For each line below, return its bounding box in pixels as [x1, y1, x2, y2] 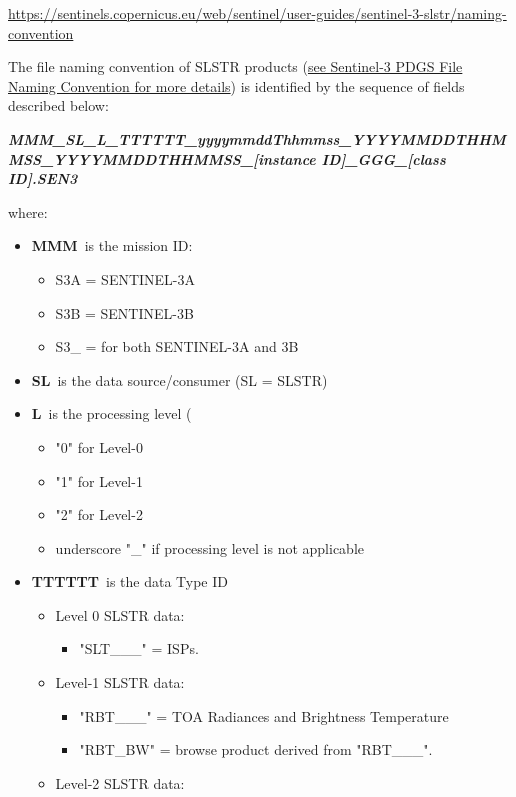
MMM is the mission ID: [31, 235, 193, 256]
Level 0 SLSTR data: [55, 604, 185, 625]
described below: [8, 95, 109, 116]
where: [8, 201, 48, 222]
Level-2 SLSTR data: [55, 772, 185, 793]
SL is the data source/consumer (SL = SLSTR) [31, 369, 328, 390]
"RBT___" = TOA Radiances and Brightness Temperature [79, 705, 449, 726]
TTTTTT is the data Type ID [31, 571, 228, 592]
